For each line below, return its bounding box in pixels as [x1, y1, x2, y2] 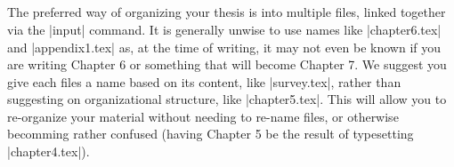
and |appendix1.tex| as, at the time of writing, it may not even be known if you [7, 37, 442, 56]
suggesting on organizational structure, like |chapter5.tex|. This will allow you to [7, 90, 447, 108]
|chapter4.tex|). [7, 142, 90, 161]
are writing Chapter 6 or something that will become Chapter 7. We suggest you [7, 55, 447, 74]
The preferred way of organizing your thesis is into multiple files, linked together [7, 3, 446, 21]
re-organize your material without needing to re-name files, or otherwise [7, 107, 399, 125]
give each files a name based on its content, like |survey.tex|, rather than [7, 72, 401, 91]
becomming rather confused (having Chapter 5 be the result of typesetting [7, 124, 414, 143]
